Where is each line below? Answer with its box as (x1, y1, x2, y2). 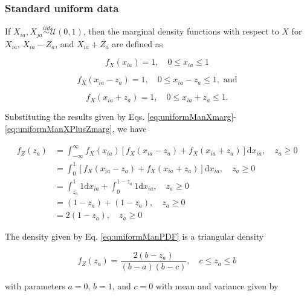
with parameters (5, 279, 65, 292)
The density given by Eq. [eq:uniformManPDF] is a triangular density (5, 230, 264, 243)
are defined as (112, 37, 163, 50)
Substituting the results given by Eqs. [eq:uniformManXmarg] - (5, 110, 236, 123)
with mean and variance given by (155, 279, 279, 292)
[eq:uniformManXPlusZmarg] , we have (5, 122, 147, 135)
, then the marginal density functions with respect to (83, 25, 279, 38)
